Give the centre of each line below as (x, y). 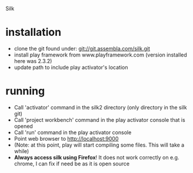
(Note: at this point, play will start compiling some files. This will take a (99, 145)
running (25, 91)
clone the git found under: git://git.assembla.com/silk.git (82, 48)
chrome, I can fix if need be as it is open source (72, 164)
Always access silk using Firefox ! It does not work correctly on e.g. (96, 157)
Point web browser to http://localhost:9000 (66, 138)
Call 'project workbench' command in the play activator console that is (100, 119)
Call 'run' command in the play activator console (73, 132)
